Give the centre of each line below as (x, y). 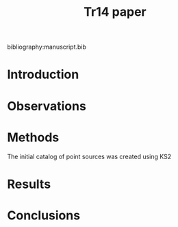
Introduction (43, 74)
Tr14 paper (115, 12)
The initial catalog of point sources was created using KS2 (89, 156)
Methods (33, 137)
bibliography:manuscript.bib (47, 47)
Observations (47, 106)
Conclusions (44, 215)
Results (29, 184)
